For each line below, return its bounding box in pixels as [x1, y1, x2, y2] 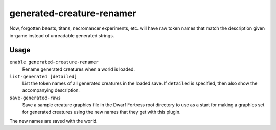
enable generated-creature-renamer [9, 59, 99, 65]
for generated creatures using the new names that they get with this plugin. [22, 109, 181, 115]
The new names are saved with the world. [9, 118, 98, 124]
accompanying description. [22, 87, 80, 93]
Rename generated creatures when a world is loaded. [22, 66, 135, 72]
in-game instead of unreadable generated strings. [9, 32, 114, 38]
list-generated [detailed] [9, 74, 77, 79]
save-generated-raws [9, 94, 61, 101]
